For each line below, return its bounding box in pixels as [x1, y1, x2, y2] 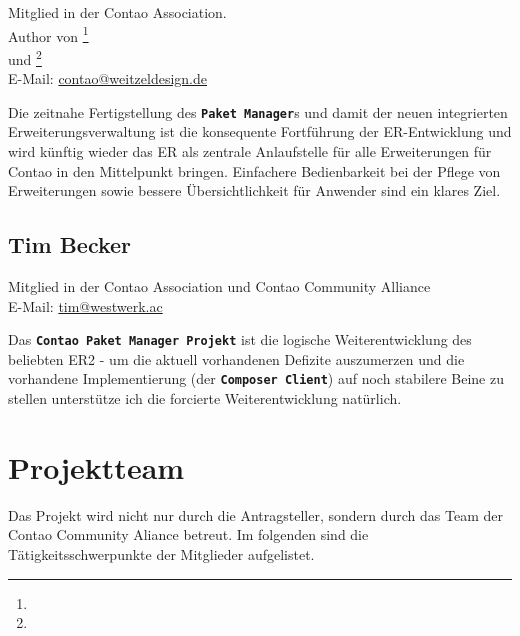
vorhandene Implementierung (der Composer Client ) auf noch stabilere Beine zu [8, 368, 504, 389]
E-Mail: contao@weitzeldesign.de [8, 68, 207, 89]
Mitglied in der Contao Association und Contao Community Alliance [8, 275, 431, 296]
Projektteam [8, 446, 185, 487]
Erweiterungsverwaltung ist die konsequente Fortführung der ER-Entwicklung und [8, 121, 512, 142]
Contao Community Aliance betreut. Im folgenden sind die [8, 524, 369, 545]
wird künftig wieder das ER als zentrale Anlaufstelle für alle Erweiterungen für [8, 140, 492, 161]
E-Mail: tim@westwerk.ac [8, 295, 163, 316]
